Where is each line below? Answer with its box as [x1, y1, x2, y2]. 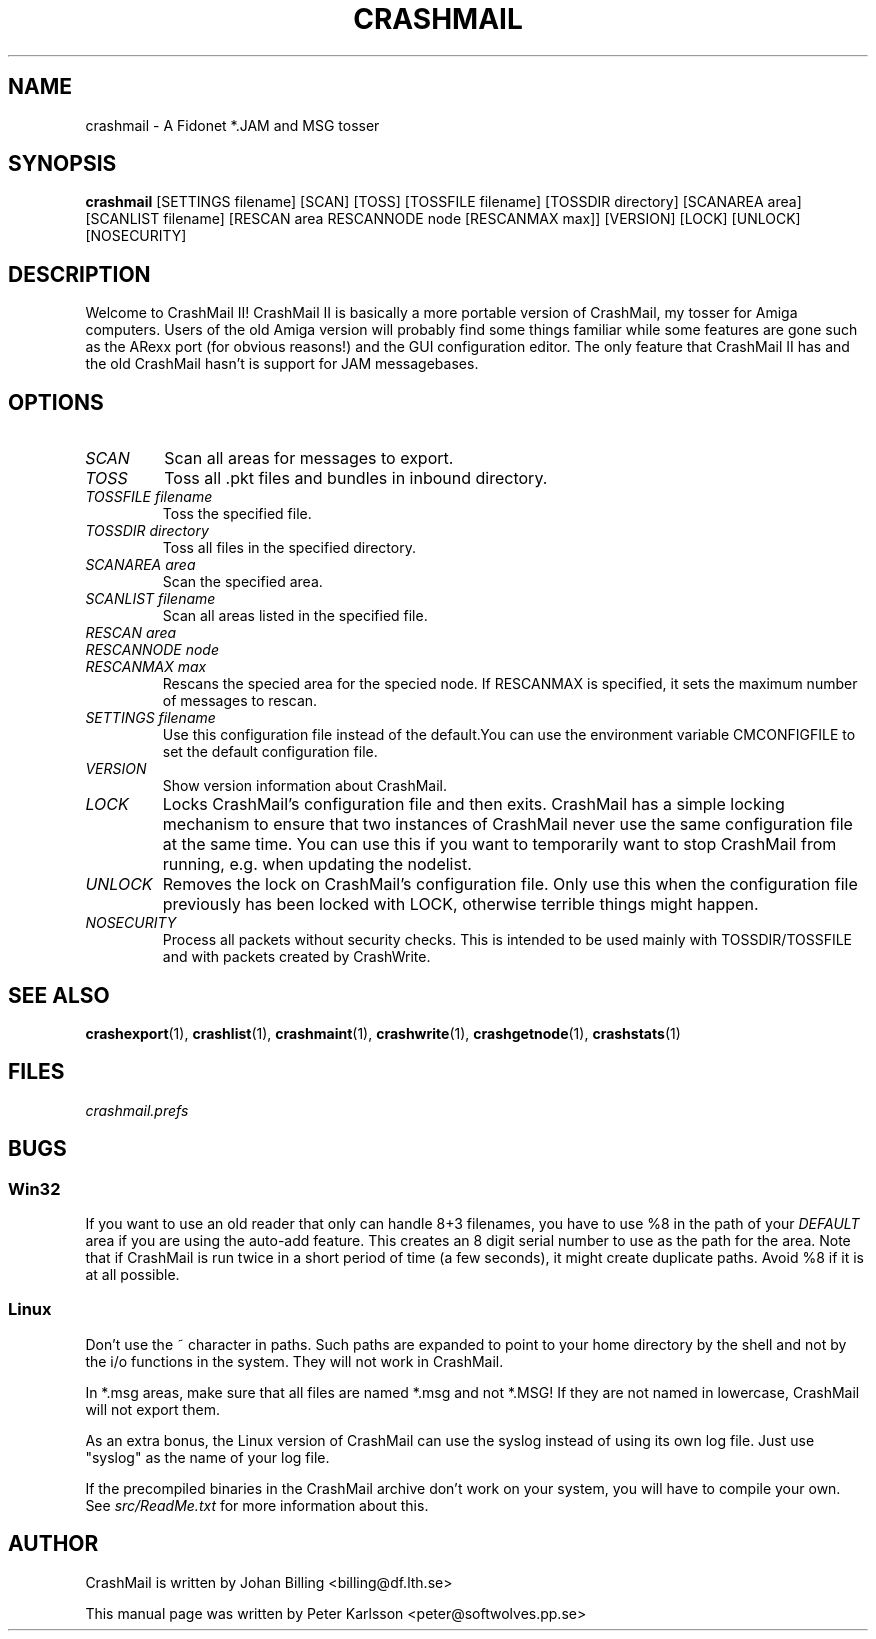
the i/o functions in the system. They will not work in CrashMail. [85, 1352, 504, 1370]
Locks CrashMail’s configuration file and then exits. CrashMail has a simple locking [162, 794, 785, 815]
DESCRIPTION [8, 261, 151, 287]
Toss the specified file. [162, 505, 312, 523]
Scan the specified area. [162, 573, 323, 591]
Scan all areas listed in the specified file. [162, 607, 428, 625]
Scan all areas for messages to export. [164, 448, 454, 469]
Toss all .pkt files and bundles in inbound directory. [164, 468, 548, 489]
